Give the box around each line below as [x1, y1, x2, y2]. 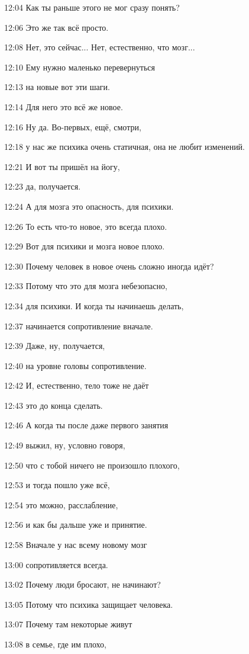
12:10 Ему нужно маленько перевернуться [4, 60, 156, 73]
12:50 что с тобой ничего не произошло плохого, [4, 459, 180, 471]
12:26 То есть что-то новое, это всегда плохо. [4, 220, 167, 232]
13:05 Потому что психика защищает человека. [4, 598, 173, 610]
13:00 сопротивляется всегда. [4, 558, 108, 570]
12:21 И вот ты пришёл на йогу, [4, 160, 120, 172]
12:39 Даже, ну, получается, [4, 339, 105, 352]
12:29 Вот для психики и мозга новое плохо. [4, 240, 165, 252]
